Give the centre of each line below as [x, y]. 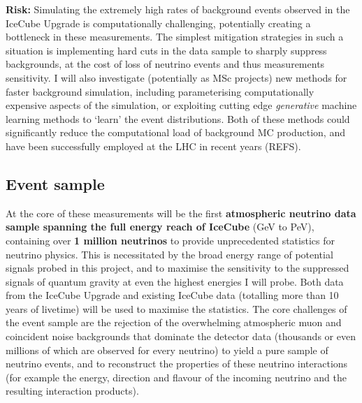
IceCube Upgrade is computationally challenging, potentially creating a [158, 23]
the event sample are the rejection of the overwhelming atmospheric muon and [174, 322]
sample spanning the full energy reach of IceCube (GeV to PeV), [160, 227]
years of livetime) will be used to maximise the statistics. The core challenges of [176, 308]
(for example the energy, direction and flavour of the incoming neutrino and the [176, 377]
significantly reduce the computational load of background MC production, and [175, 132]
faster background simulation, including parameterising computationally [160, 91]
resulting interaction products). [72, 391]
